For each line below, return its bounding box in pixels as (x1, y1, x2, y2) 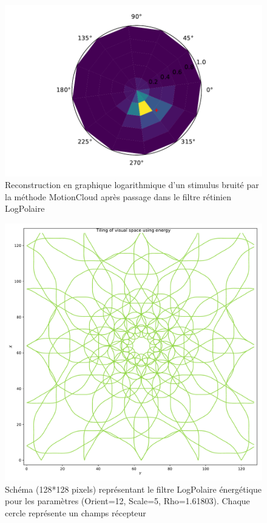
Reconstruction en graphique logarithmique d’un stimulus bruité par (5, 178, 259, 191)
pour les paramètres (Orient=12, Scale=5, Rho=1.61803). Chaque (5, 494, 250, 507)
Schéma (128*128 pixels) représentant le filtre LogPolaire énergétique (5, 482, 262, 495)
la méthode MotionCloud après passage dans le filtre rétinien (5, 190, 231, 203)
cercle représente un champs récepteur (5, 506, 146, 519)
